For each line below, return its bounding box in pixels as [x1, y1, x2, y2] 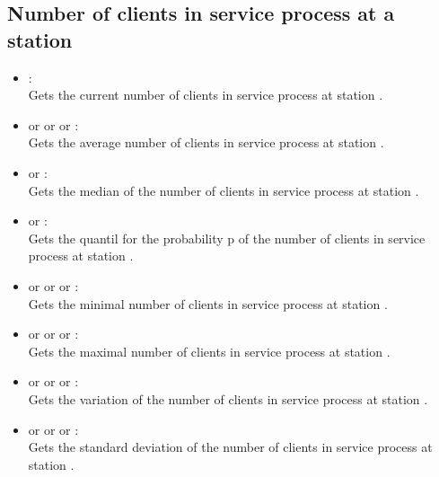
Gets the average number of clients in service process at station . [28, 133, 384, 152]
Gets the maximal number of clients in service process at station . [28, 341, 391, 360]
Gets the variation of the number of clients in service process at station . [28, 389, 428, 408]
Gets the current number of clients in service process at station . [28, 85, 383, 104]
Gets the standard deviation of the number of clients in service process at [28, 437, 433, 456]
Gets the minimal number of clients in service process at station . [28, 294, 388, 313]
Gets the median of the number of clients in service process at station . [28, 181, 419, 199]
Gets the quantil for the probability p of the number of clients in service [28, 228, 426, 247]
